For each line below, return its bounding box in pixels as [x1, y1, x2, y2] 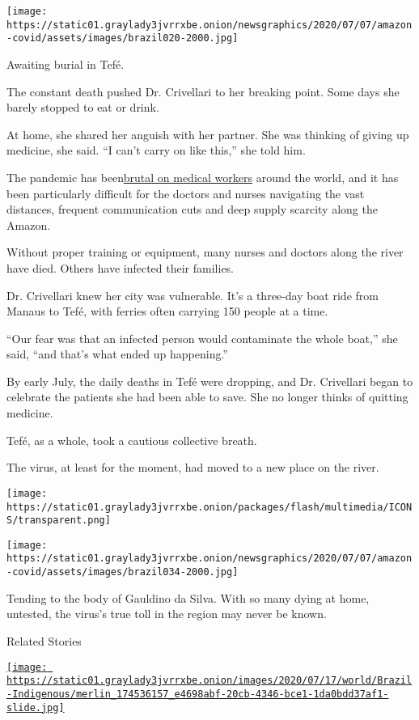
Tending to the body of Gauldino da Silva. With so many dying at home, [6, 589, 370, 606]
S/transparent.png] [6, 515, 111, 527]
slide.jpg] [6, 701, 65, 714]
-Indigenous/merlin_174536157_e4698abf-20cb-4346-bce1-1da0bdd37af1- [6, 688, 389, 700]
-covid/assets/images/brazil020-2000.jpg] [6, 32, 239, 44]
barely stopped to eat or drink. [6, 99, 159, 116]
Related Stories [6, 632, 82, 649]
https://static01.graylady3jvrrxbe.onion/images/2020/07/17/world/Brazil [6, 675, 413, 687]
